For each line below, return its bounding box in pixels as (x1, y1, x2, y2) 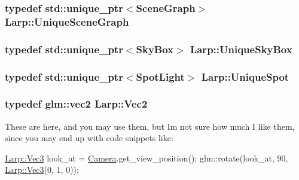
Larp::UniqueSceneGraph (5, 14, 129, 29)
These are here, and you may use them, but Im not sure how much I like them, (5, 120, 295, 132)
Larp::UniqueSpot (201, 69, 289, 84)
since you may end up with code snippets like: (5, 132, 173, 144)
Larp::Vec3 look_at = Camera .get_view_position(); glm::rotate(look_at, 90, (5, 151, 288, 164)
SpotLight (136, 69, 185, 84)
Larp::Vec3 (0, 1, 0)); (5, 163, 79, 176)
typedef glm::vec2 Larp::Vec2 (5, 96, 148, 111)
